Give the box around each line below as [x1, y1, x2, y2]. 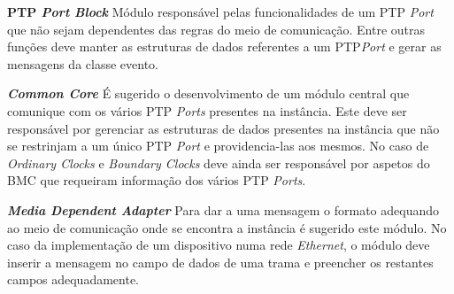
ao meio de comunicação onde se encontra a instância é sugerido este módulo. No [7, 218, 447, 236]
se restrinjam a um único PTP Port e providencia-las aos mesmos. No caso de [7, 136, 429, 155]
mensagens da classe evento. [7, 54, 158, 73]
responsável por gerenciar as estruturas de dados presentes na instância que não [7, 119, 440, 137]
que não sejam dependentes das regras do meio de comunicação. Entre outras [7, 19, 426, 38]
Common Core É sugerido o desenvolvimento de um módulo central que [7, 84, 410, 103]
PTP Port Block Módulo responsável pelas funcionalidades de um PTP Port [7, 3, 434, 20]
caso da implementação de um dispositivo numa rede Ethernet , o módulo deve [7, 236, 430, 254]
